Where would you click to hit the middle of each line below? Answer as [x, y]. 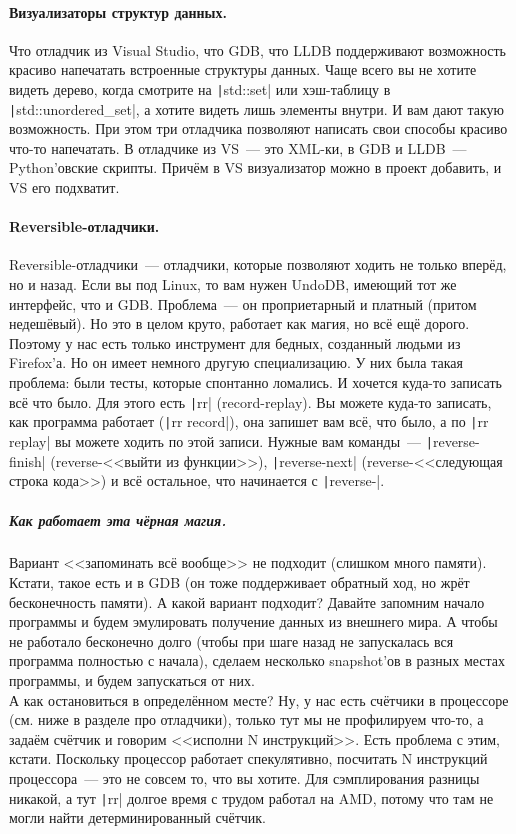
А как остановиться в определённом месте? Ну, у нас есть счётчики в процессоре [259, 699]
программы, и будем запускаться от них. [132, 680]
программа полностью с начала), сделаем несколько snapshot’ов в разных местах [257, 660]
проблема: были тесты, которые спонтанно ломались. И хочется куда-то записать [255, 382]
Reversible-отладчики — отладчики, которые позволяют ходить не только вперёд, [258, 264]
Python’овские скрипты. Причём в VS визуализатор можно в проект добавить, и [255, 167]
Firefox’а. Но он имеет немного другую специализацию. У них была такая [236, 362]
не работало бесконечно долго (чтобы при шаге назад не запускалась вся [231, 640]
